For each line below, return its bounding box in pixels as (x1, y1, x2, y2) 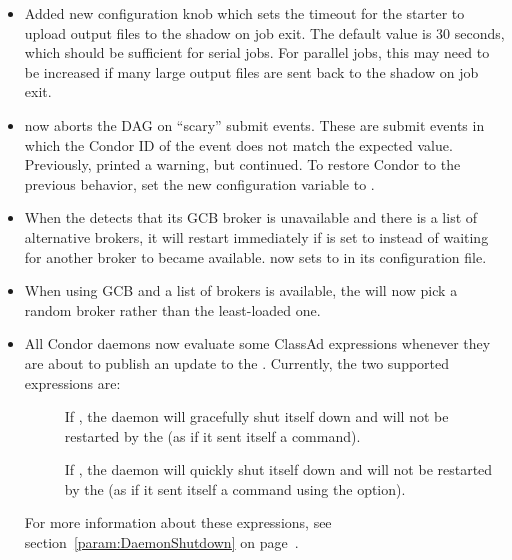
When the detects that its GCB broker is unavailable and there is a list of (24, 207, 478, 228)
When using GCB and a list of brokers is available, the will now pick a (24, 280, 458, 301)
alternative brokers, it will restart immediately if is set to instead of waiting (24, 226, 489, 247)
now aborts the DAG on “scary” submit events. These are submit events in (24, 114, 485, 135)
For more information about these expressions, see (24, 512, 332, 533)
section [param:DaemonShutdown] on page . (24, 532, 299, 553)
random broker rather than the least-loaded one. (24, 299, 321, 320)
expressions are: (24, 372, 121, 393)
